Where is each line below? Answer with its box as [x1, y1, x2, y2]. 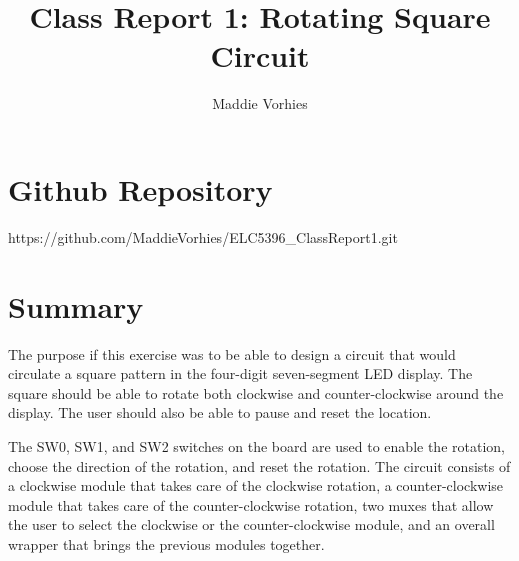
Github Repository [8, 168, 273, 209]
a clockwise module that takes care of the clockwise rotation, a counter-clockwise [8, 475, 504, 496]
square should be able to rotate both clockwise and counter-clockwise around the [8, 382, 504, 403]
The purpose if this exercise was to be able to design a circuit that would [8, 343, 456, 364]
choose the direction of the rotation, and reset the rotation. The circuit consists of [8, 455, 511, 476]
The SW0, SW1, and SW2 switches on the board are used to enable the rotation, [8, 435, 505, 456]
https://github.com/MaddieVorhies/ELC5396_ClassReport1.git [8, 226, 398, 247]
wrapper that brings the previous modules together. [8, 533, 325, 554]
